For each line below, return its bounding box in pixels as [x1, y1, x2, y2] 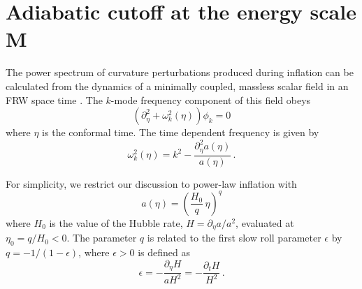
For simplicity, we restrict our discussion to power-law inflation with [6, 176, 297, 191]
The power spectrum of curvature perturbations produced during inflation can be [6, 65, 354, 80]
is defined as [138, 245, 190, 260]
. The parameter [66, 230, 137, 245]
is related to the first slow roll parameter [147, 230, 321, 245]
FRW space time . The [6, 92, 103, 107]
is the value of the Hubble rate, [49, 215, 183, 230]
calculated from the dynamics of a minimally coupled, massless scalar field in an [6, 78, 349, 93]
